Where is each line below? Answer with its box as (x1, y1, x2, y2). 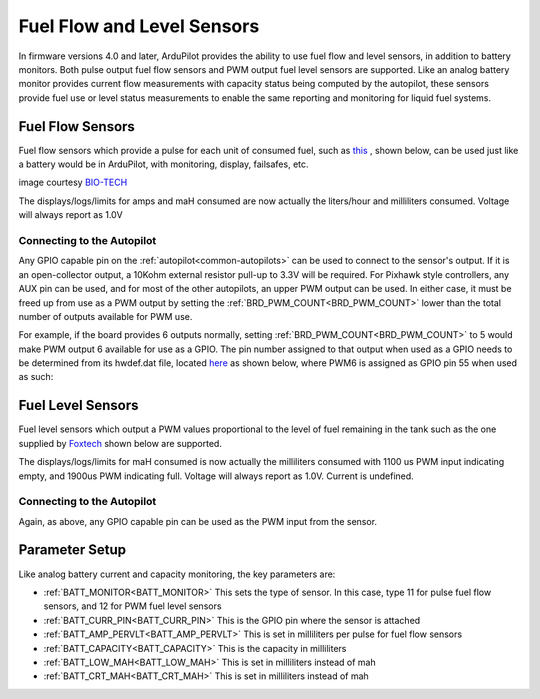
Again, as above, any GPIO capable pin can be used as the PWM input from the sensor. (18, 515, 378, 527)
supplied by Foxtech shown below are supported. (18, 437, 222, 449)
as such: (18, 371, 54, 383)
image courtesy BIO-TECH (18, 176, 128, 189)
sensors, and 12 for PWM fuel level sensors (43, 600, 222, 612)
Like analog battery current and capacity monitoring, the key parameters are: (18, 568, 336, 580)
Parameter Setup (18, 541, 127, 559)
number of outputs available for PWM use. (18, 310, 193, 322)
